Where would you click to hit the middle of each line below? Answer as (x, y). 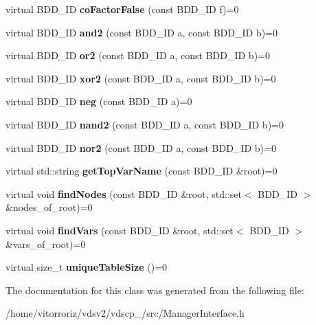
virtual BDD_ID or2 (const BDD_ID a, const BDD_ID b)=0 (138, 55)
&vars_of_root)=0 (46, 244)
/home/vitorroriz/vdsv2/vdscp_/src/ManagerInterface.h (125, 313)
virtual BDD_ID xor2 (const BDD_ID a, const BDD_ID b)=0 (141, 78)
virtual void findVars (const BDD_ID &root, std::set (120, 230)
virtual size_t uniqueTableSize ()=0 (87, 267)
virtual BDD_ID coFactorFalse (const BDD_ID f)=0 (122, 9)
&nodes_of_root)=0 (49, 207)
